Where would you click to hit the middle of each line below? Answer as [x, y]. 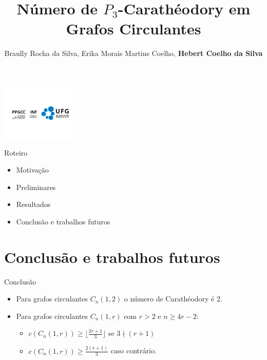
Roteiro [16, 152]
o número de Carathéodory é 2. [173, 299]
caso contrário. [133, 350]
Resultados [33, 204]
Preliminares [36, 187]
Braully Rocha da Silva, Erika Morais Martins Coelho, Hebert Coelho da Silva [133, 53]
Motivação [32, 170]
